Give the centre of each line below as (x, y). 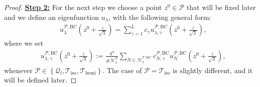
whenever (18, 70)
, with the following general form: (160, 17)
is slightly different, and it (213, 70)
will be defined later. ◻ (40, 80)
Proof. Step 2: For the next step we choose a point (83, 7)
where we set (24, 43)
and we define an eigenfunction (52, 17)
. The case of (122, 70)
